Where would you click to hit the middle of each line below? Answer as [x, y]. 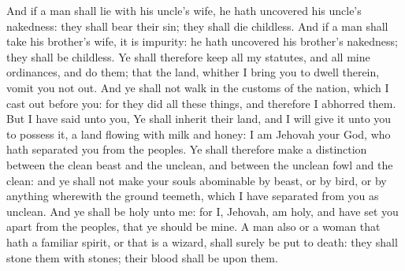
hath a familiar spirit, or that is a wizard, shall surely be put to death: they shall [202, 241]
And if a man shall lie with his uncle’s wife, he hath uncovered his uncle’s [184, 10]
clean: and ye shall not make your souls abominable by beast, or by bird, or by [197, 180]
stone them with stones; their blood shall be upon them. [142, 257]
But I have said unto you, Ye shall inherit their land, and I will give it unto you [199, 119]
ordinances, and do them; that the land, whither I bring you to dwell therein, [193, 72]
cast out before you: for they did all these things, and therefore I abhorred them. [201, 103]
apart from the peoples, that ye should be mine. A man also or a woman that [193, 226]
